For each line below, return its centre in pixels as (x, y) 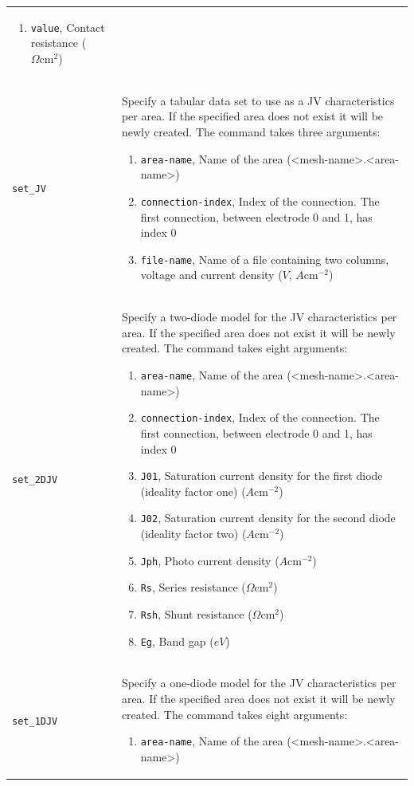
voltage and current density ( (211, 275)
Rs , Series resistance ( (193, 587)
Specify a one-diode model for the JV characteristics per (259, 683)
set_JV (29, 189)
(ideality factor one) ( (193, 491)
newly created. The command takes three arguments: (251, 132)
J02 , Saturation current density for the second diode (268, 518)
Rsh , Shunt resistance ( (196, 613)
